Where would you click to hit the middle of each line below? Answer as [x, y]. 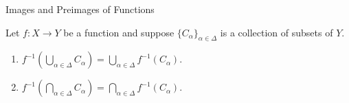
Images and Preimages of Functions [80, 9]
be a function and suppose [119, 32]
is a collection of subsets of [277, 32]
